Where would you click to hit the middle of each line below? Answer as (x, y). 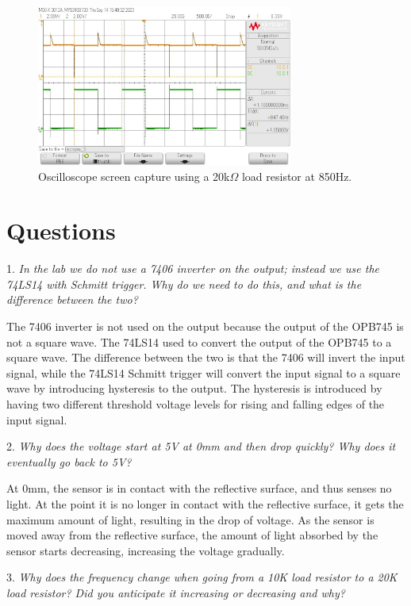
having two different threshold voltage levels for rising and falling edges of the (196, 404)
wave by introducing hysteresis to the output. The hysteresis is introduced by (194, 388)
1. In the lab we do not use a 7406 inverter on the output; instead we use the (193, 268)
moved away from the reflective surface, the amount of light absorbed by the (192, 535)
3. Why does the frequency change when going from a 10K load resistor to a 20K (202, 577)
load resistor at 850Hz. (297, 176)
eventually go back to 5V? (69, 461)
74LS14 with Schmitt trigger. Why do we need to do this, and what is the (184, 284)
